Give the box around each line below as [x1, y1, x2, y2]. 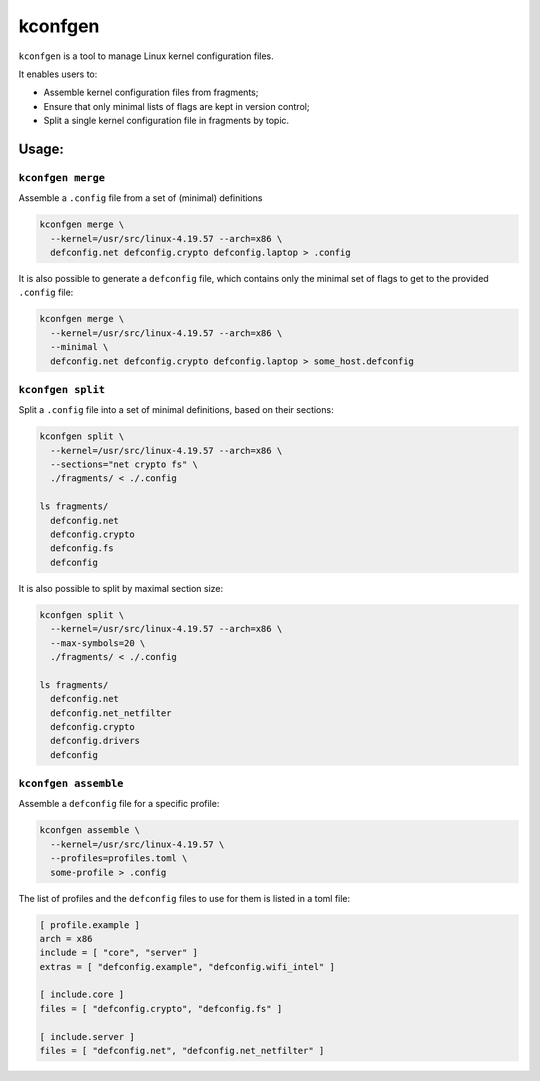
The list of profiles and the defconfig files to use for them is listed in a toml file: [18, 892, 351, 904]
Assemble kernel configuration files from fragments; [43, 86, 259, 99]
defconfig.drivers [50, 735, 140, 747]
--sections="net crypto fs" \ [50, 459, 199, 470]
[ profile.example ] [39, 919, 140, 930]
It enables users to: [18, 68, 98, 80]
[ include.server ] [39, 1031, 135, 1042]
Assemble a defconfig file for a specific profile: [18, 798, 220, 810]
